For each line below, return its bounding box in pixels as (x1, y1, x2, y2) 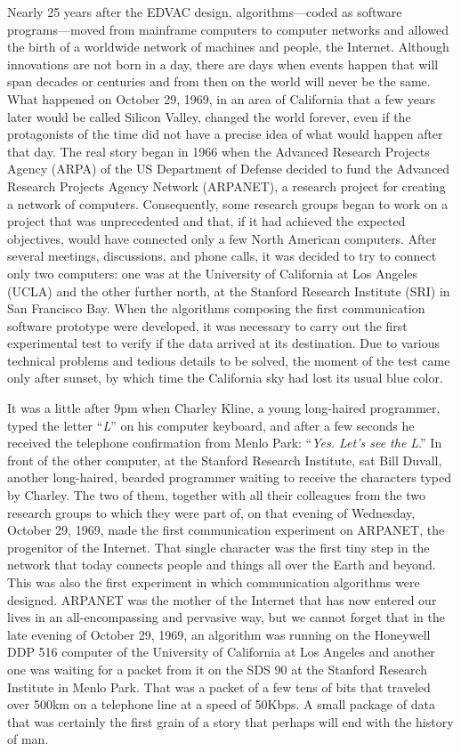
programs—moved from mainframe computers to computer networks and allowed (7, 20, 449, 38)
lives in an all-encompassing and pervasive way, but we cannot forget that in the (7, 608, 445, 626)
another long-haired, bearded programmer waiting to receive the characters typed (7, 468, 451, 487)
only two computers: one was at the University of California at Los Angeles (7, 263, 418, 282)
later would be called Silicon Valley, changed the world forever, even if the (7, 107, 411, 125)
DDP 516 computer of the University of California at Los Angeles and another (7, 642, 435, 661)
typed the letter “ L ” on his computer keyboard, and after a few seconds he (7, 416, 415, 434)
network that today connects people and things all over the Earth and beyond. (7, 555, 436, 574)
